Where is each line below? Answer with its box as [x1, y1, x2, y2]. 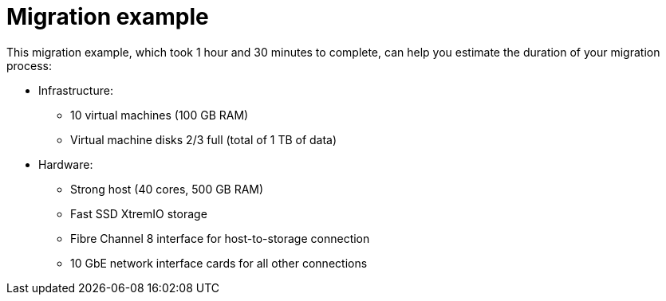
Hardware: [38, 157, 93, 171]
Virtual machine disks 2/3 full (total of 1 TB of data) [70, 132, 337, 147]
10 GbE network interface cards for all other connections [70, 256, 368, 270]
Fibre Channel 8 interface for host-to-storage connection [70, 231, 370, 245]
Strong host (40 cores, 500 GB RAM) [70, 182, 264, 196]
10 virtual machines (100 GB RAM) [70, 107, 249, 122]
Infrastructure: [38, 83, 113, 97]
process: [6, 58, 52, 72]
